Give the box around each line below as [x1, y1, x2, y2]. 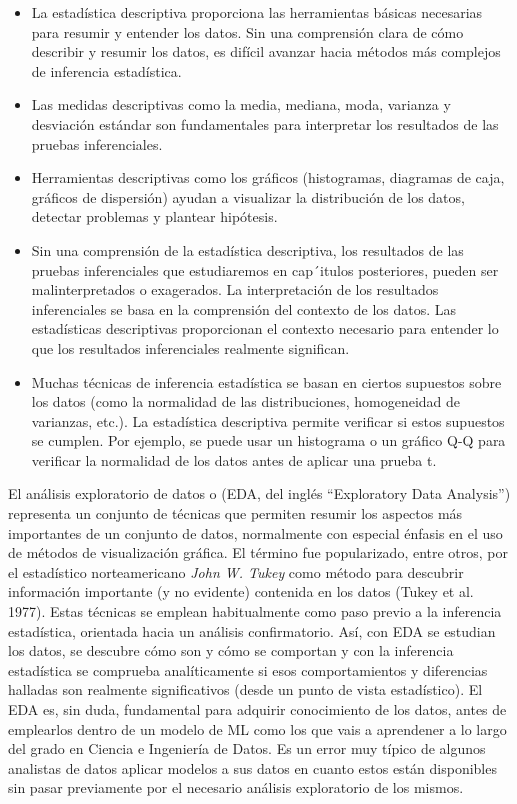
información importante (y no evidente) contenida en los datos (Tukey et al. [8, 581, 474, 602]
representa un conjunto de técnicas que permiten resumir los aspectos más [8, 503, 463, 524]
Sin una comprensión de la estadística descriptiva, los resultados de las [31, 239, 464, 260]
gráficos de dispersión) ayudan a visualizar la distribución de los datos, [31, 186, 465, 207]
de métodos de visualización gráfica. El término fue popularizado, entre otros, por [8, 542, 509, 563]
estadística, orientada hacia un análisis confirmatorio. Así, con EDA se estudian [8, 620, 496, 641]
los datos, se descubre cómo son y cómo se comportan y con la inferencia [8, 640, 454, 661]
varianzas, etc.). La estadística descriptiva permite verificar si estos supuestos [31, 410, 505, 431]
